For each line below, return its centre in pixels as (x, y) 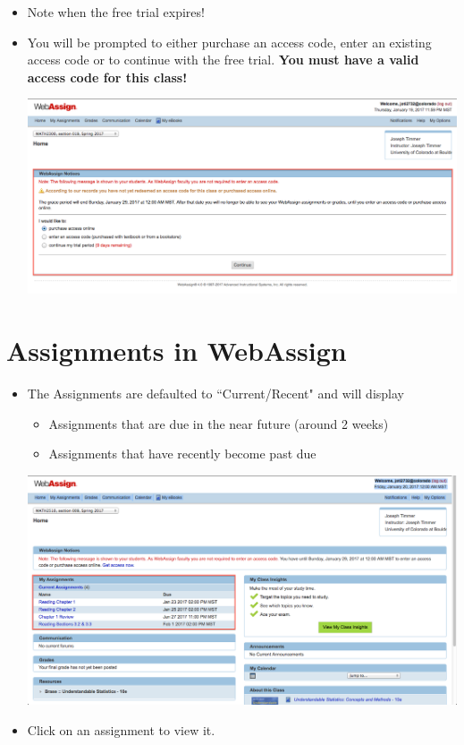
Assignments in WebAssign (177, 351)
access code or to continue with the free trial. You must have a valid (223, 60)
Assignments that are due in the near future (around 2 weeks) (219, 423)
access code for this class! (107, 77)
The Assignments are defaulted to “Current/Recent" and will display (215, 394)
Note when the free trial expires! (116, 12)
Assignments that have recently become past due (182, 454)
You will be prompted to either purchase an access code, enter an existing (229, 42)
